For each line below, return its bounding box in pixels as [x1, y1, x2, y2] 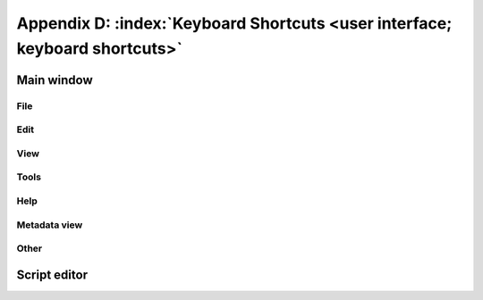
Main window [16, 72, 93, 87]
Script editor [16, 267, 89, 282]
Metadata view [16, 219, 83, 231]
